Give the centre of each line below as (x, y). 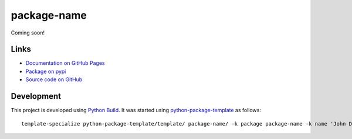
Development (36, 96)
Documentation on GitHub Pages (65, 63)
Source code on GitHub (54, 79)
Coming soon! (28, 33)
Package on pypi (46, 71)
